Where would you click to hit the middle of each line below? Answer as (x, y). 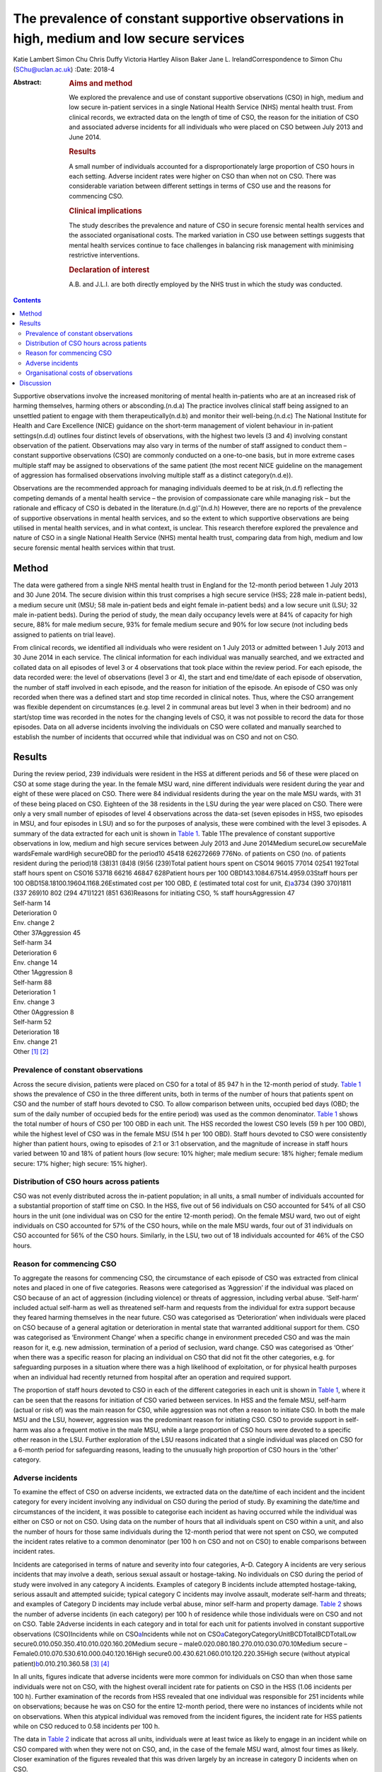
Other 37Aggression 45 (47, 933)
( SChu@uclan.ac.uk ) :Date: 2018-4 (64, 69)
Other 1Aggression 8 (43, 972)
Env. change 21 (35, 1042)
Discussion (35, 383)
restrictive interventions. (104, 255)
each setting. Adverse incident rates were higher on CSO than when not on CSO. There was (203, 176)
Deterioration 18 (36, 1032)
